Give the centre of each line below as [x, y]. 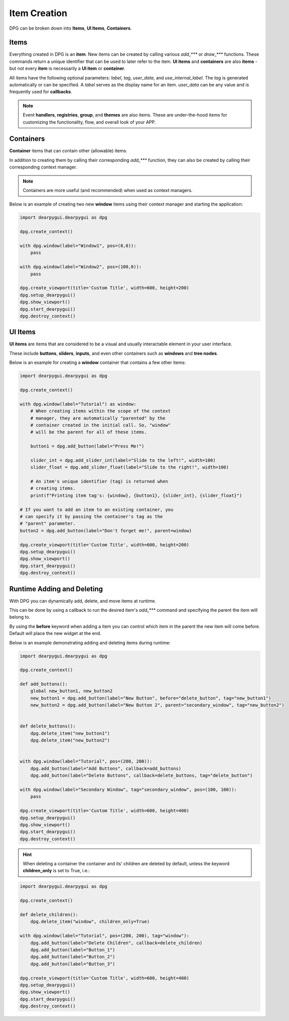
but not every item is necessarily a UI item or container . [67, 68]
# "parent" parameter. [48, 524]
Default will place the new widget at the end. [55, 633]
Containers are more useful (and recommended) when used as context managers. [108, 191]
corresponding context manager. [43, 167]
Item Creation [38, 13]
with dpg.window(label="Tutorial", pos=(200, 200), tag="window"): [105, 936]
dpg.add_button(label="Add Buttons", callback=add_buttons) [106, 768]
